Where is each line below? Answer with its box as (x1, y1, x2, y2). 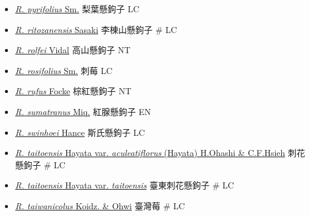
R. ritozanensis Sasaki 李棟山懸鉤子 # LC (15, 23, 177, 35)
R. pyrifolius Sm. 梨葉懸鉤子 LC (15, 2, 140, 15)
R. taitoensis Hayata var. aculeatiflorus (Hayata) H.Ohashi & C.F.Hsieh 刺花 (15, 146, 306, 159)
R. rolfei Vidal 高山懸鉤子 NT (15, 43, 130, 56)
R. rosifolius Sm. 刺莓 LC (15, 64, 113, 76)
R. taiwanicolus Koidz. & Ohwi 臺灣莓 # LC (15, 199, 185, 212)
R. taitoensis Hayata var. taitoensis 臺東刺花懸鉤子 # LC (15, 179, 234, 192)
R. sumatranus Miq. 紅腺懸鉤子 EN (15, 105, 151, 117)
